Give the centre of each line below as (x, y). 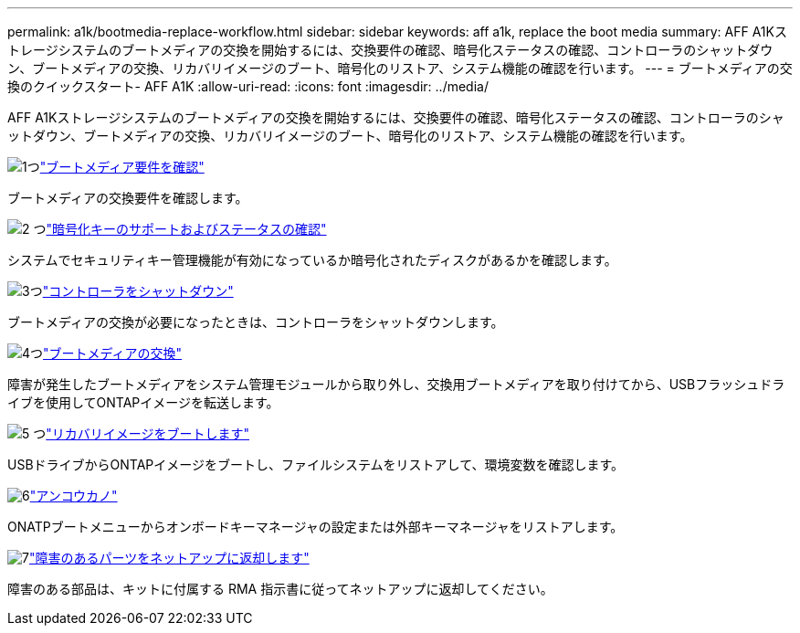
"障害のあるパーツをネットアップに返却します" (169, 558)
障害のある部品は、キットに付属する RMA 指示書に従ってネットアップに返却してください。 (280, 589)
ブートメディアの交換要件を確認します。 (128, 198)
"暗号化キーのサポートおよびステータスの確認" (186, 229)
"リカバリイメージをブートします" (148, 433)
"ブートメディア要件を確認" (122, 167)
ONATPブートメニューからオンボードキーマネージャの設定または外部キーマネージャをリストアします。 (316, 527)
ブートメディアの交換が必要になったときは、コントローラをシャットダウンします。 (256, 322)
